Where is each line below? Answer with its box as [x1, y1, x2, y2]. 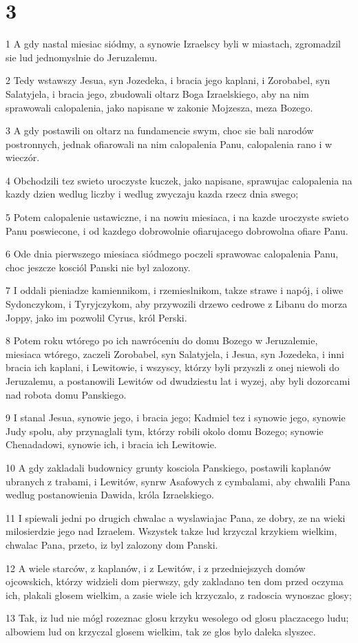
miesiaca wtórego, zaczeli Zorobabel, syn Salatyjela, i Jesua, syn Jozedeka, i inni [6, 346, 344, 361]
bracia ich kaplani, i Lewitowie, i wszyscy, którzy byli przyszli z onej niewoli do [6, 360, 339, 375]
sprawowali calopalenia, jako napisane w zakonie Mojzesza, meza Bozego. [6, 100, 313, 114]
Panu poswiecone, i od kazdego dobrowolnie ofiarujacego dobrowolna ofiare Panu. [6, 223, 348, 238]
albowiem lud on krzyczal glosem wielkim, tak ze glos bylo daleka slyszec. [6, 624, 316, 638]
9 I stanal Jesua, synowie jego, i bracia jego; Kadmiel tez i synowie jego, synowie [6, 410, 346, 425]
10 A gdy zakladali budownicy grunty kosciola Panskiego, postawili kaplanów [6, 460, 331, 474]
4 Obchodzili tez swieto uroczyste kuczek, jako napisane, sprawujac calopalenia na [6, 173, 352, 187]
